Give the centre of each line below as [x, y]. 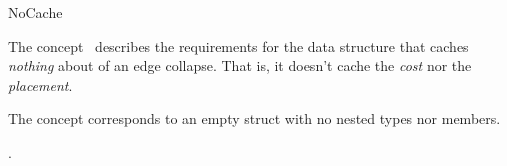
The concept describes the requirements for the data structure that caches [238, 45]
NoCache [35, 12]
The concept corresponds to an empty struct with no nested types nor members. [254, 118]
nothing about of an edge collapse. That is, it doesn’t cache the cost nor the [240, 65]
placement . [40, 84]
